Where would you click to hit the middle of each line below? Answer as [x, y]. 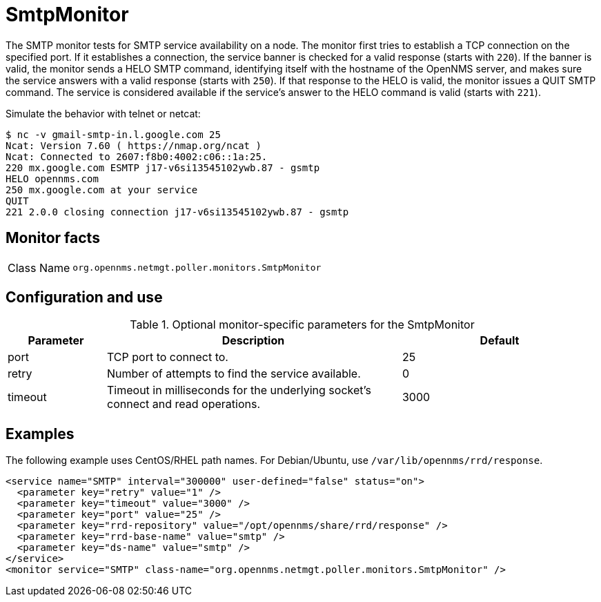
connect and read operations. [184, 404]
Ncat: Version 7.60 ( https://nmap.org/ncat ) [134, 145]
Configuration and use [84, 298]
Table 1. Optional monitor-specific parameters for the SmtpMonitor [302, 325]
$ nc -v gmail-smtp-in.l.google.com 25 [113, 134]
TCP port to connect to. [167, 357]
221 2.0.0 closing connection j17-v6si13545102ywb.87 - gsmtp [177, 212]
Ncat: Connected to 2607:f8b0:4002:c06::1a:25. [137, 156]
